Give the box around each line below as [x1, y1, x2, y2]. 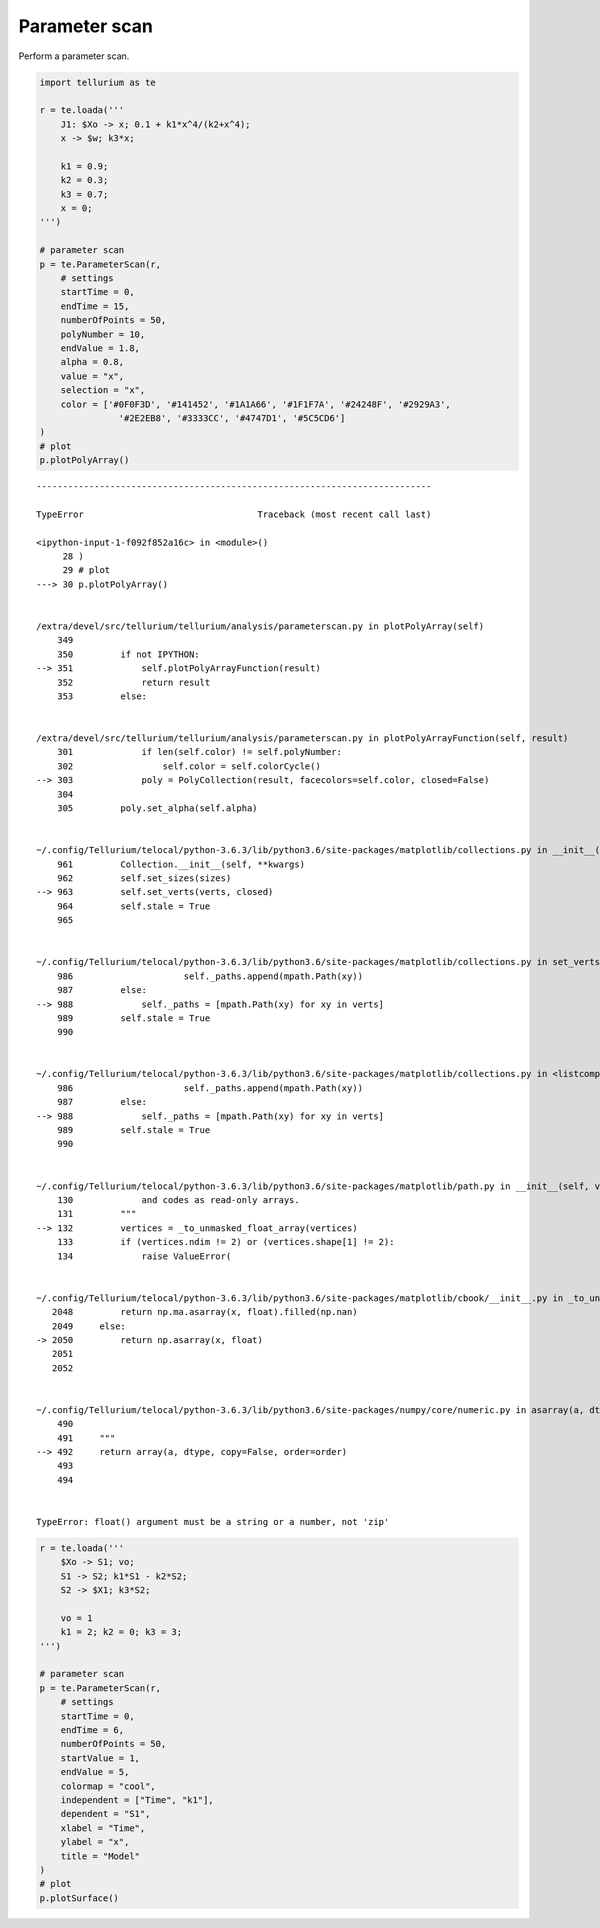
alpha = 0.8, [60, 356, 125, 368]
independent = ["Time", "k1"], [60, 1794, 214, 1805]
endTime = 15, [60, 300, 130, 312]
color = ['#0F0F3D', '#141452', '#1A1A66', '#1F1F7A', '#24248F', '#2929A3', [60, 398, 452, 410]
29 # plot [62, 565, 111, 576]
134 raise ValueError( [56, 1250, 232, 1262]
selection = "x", [60, 385, 146, 396]
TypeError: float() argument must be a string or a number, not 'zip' [36, 1516, 390, 1527]
